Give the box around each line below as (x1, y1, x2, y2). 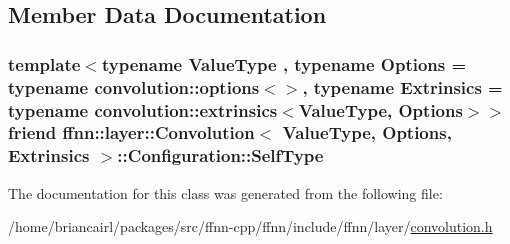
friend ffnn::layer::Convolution (8, 120, 255, 145)
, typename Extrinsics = (302, 74, 503, 99)
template (8, 51, 81, 76)
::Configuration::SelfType (117, 143, 324, 168)
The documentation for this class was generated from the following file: (8, 182, 443, 203)
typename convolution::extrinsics (8, 97, 278, 122)
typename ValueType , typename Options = (101, 51, 467, 76)
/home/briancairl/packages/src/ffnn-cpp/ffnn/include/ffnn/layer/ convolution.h (8, 216, 493, 237)
